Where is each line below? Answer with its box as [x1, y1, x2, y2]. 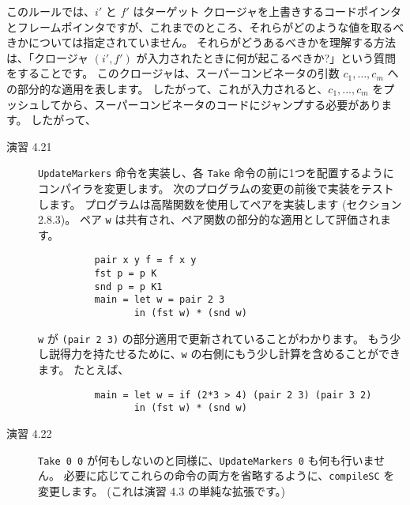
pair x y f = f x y [94, 254, 197, 266]
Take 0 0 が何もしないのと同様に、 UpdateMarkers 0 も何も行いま [38, 451, 374, 468]
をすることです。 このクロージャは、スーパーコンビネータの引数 [6, 65, 340, 81]
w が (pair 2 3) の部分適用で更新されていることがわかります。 [38, 330, 364, 346]
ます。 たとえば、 [38, 361, 130, 378]
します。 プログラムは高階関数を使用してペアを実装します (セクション [38, 195, 402, 212]
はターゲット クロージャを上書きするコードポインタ [133, 3, 402, 19]
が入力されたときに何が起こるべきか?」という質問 [136, 49, 397, 66]
